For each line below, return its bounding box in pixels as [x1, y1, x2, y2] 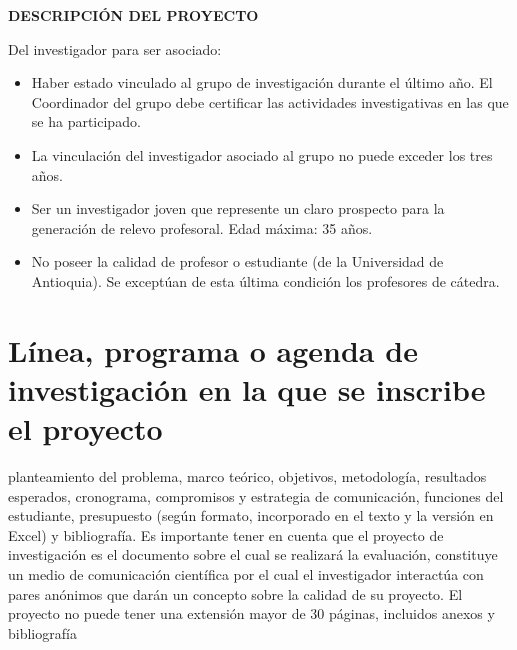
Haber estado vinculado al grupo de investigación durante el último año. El [31, 72, 493, 93]
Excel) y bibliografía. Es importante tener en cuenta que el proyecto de [8, 524, 444, 545]
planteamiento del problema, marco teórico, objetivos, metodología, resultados [8, 466, 487, 487]
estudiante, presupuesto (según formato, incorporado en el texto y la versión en [8, 505, 494, 526]
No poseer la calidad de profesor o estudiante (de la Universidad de [31, 251, 444, 272]
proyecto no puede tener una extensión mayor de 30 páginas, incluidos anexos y [8, 603, 495, 624]
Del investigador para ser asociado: [8, 38, 222, 59]
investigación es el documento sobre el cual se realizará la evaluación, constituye [8, 544, 498, 565]
